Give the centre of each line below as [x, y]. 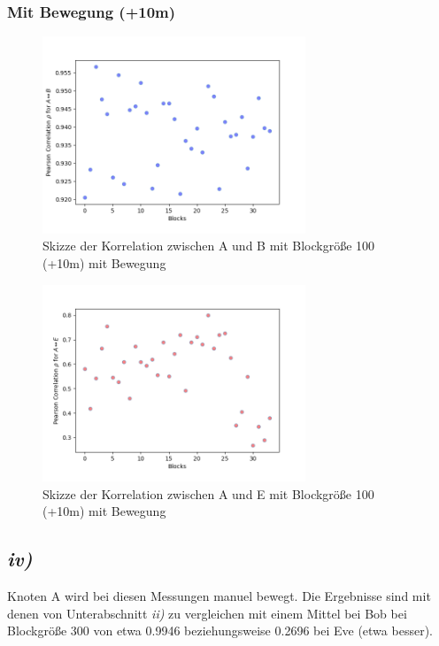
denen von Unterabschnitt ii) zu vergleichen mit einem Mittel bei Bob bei [207, 613]
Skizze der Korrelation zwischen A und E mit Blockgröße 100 [208, 493]
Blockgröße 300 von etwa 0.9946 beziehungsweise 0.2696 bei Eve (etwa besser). [220, 631]
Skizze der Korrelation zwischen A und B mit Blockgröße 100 [209, 246]
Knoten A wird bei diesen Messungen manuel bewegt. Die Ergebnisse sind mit [219, 596]
